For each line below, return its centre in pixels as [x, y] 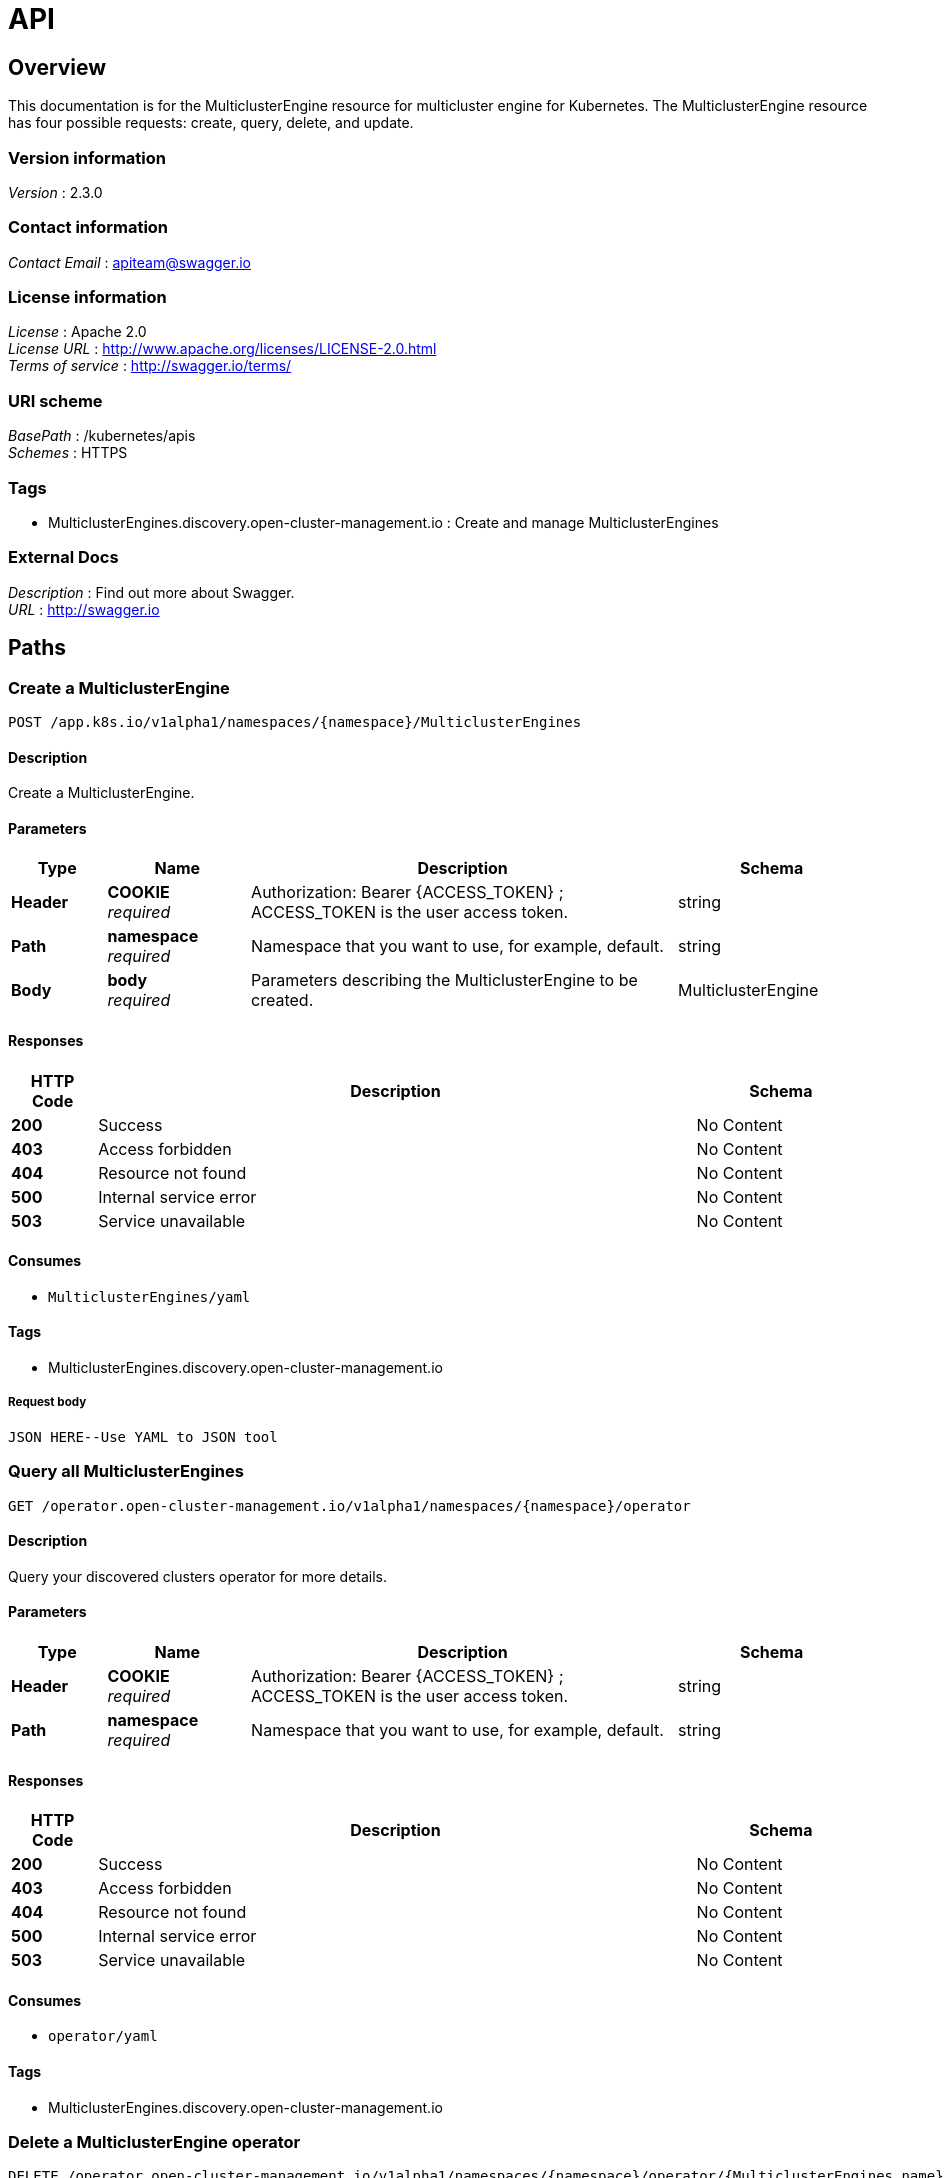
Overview [57, 67]
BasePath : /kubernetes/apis [102, 436]
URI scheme [55, 400]
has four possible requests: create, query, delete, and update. [211, 123]
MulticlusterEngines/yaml [149, 1296]
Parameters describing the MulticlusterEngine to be [444, 980]
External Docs [63, 557]
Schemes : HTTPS [68, 453]
